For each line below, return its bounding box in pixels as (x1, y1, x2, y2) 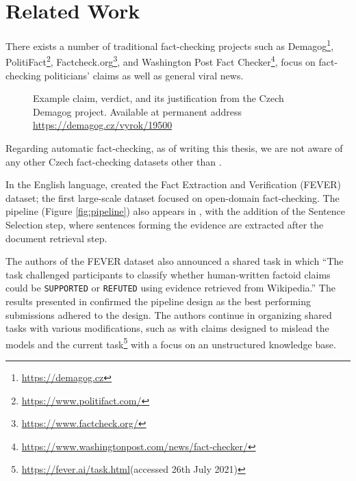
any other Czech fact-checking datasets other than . (5, 154, 222, 168)
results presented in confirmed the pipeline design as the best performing (5, 294, 311, 308)
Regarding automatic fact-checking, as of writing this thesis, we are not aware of (5, 141, 343, 155)
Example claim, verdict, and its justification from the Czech (33, 91, 284, 105)
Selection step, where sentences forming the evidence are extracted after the (5, 217, 324, 231)
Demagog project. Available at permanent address (33, 104, 242, 118)
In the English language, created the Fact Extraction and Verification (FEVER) (5, 177, 342, 192)
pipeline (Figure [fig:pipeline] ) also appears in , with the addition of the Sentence (5, 204, 345, 218)
